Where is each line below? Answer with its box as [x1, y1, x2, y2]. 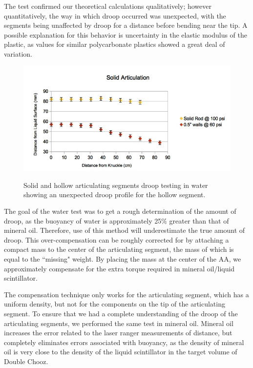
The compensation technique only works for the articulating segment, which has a [4, 289, 249, 299]
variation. [4, 48, 33, 59]
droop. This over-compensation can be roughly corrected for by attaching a [4, 234, 229, 245]
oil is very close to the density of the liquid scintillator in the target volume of [4, 347, 237, 357]
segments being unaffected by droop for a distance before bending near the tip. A [4, 20, 248, 30]
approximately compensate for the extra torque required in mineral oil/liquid [4, 263, 235, 273]
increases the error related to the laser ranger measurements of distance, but [4, 327, 232, 338]
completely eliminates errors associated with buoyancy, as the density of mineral [4, 337, 244, 347]
